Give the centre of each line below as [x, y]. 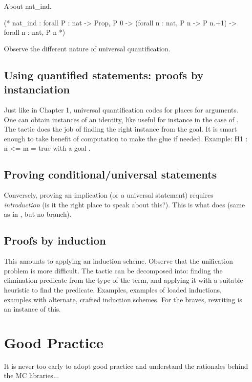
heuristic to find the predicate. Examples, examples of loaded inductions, [113, 289]
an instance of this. [32, 309]
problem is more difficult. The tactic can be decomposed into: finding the [113, 270]
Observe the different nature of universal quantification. [87, 48]
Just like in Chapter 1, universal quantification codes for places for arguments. [121, 109]
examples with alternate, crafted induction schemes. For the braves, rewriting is [123, 299]
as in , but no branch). [38, 214]
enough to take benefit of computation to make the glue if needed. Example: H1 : [126, 138]
